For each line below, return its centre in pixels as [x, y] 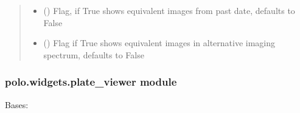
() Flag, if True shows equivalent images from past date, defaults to [169, 10]
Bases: [17, 104]
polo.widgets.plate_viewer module [91, 82]
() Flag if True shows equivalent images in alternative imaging [159, 43]
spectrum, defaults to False [94, 54]
